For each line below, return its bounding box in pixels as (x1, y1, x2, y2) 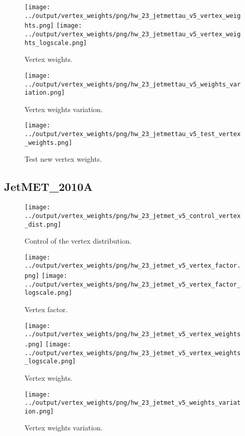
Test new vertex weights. (25, 154, 102, 164)
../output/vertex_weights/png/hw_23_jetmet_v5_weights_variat (25, 399, 241, 407)
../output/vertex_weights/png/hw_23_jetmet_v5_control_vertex (25, 212, 241, 220)
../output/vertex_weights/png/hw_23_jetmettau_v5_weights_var (25, 80, 241, 88)
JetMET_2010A (4, 179, 93, 194)
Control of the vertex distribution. (25, 235, 132, 246)
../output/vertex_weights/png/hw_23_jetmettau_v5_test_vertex (25, 130, 241, 138)
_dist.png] (25, 221, 61, 228)
